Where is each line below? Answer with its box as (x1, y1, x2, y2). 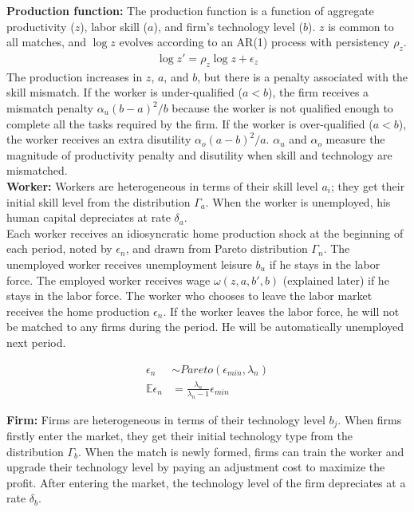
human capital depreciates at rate (6, 209, 171, 226)
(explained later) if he (282, 271, 389, 288)
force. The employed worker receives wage (6, 271, 211, 288)
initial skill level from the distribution (6, 193, 191, 210)
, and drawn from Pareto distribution (125, 240, 308, 257)
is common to (328, 18, 394, 34)
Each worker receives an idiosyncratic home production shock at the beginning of (6, 224, 404, 241)
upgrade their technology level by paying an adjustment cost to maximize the (6, 459, 385, 475)
